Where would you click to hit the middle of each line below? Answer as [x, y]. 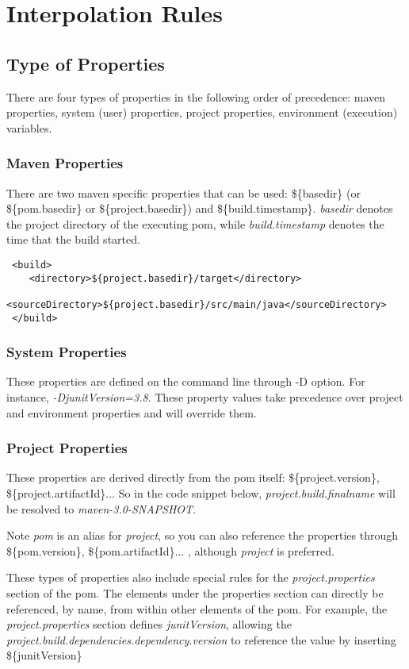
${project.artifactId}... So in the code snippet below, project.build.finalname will [201, 493]
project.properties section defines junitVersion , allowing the [149, 624]
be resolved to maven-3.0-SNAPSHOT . [101, 508]
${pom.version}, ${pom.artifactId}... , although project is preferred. [170, 550]
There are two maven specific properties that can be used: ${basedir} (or [183, 192]
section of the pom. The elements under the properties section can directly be [195, 593]
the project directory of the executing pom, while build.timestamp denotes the [195, 223]
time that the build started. [73, 239]
